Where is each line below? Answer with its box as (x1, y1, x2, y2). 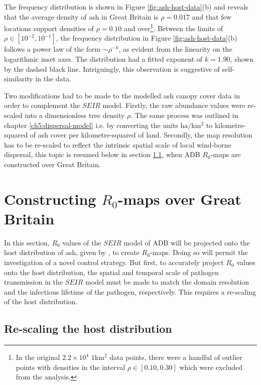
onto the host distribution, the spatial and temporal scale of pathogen (4, 267, 219, 277)
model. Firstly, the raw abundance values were (102, 100, 245, 110)
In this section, (4, 237, 50, 247)
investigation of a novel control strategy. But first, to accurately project (4, 257, 224, 268)
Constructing (4, 188, 96, 209)
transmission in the (4, 277, 63, 287)
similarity (4, 73, 33, 84)
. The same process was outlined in (130, 110, 238, 120)
